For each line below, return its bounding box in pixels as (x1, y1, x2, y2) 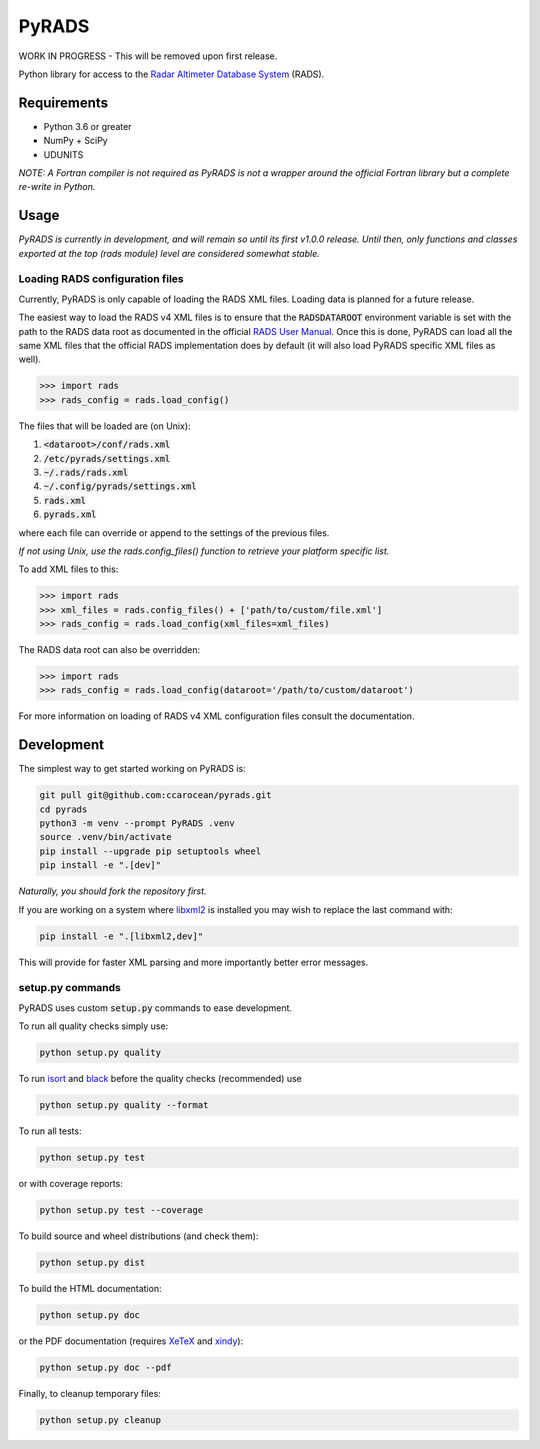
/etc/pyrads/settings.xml (43, 453, 171, 464)
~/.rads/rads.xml (43, 466, 129, 478)
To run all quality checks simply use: (18, 1020, 169, 1032)
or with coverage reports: (18, 1178, 124, 1190)
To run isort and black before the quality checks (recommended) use (18, 1073, 302, 1085)
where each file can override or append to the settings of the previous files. (18, 526, 330, 539)
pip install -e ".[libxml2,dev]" (39, 930, 204, 942)
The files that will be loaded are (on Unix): (18, 420, 191, 432)
